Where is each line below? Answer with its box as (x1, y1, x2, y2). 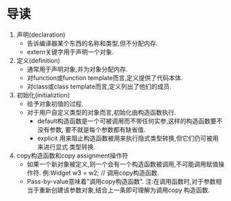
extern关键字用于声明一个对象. (26, 48, 114, 56)
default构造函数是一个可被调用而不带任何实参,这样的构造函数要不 (37, 117, 223, 125)
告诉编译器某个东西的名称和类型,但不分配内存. (26, 39, 158, 47)
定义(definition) (16, 56, 60, 64)
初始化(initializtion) (16, 90, 71, 99)
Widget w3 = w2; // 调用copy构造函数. (50, 169, 160, 177)
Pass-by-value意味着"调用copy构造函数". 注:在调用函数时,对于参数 (26, 177, 216, 185)
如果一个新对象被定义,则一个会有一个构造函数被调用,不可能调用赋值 (26, 160, 219, 168)
